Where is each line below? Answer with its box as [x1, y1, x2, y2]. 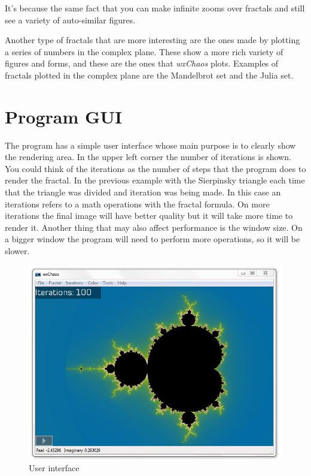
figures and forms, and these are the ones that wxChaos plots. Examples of [5, 57, 279, 70]
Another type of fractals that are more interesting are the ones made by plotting [5, 34, 300, 46]
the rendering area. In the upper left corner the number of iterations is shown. [5, 150, 291, 163]
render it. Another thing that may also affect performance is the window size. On [5, 221, 303, 233]
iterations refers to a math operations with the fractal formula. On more [5, 197, 270, 210]
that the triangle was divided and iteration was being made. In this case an [5, 186, 281, 198]
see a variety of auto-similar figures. [5, 13, 136, 26]
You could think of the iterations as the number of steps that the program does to [5, 162, 306, 174]
